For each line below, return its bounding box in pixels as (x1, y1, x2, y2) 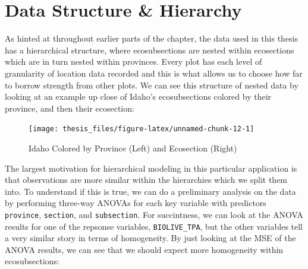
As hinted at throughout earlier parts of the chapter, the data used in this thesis (5, 32, 298, 45)
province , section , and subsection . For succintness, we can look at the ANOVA (5, 208, 303, 220)
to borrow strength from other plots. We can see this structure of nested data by (5, 78, 298, 91)
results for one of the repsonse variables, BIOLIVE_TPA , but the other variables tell (5, 220, 303, 232)
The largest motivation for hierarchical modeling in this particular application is (5, 162, 297, 174)
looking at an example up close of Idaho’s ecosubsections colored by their (5, 90, 272, 103)
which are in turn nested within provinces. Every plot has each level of (5, 55, 262, 68)
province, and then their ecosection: (5, 102, 134, 114)
